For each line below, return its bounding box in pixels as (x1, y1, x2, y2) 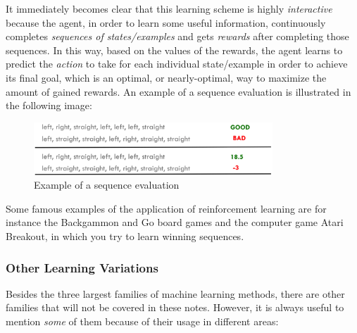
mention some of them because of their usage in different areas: (6, 313, 279, 328)
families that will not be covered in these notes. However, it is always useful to (6, 300, 344, 315)
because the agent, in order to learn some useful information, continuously (6, 15, 326, 30)
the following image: (6, 98, 92, 113)
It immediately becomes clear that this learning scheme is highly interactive (6, 1, 332, 15)
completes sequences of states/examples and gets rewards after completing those (6, 29, 349, 44)
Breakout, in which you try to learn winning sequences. (6, 228, 244, 243)
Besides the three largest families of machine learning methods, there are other (6, 286, 345, 301)
